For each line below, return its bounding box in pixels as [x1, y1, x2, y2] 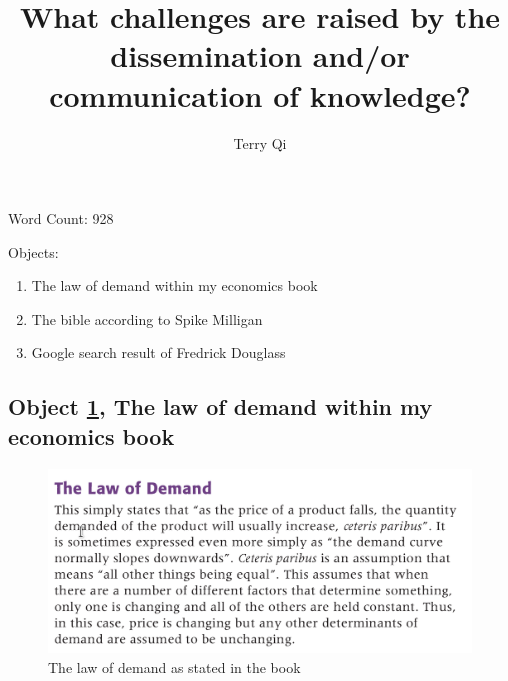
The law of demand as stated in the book [48, 656, 301, 677]
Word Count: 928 [8, 208, 114, 229]
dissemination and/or [110, 35, 410, 76]
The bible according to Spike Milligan [31, 308, 263, 329]
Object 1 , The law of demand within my [8, 391, 433, 422]
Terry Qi [233, 132, 287, 153]
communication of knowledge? [49, 74, 471, 115]
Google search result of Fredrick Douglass [31, 342, 286, 363]
